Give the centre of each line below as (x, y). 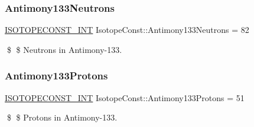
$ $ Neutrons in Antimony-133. (64, 49)
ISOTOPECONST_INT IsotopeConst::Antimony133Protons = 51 (125, 97)
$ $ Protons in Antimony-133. (62, 117)
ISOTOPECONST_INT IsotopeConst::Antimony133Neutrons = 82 (127, 30)
